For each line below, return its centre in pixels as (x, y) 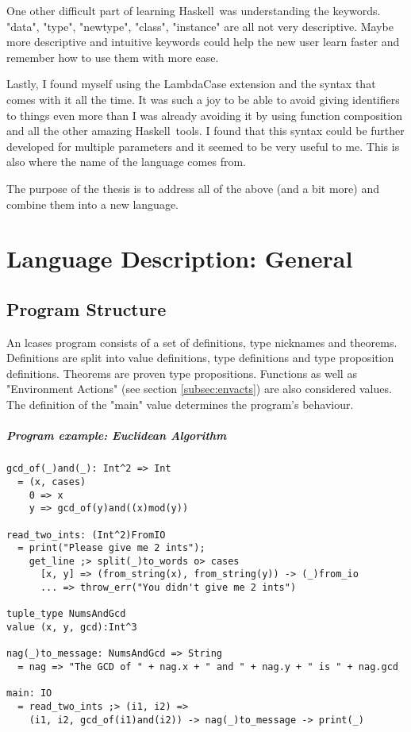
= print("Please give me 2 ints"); (111, 548)
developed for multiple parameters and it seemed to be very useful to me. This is (203, 146)
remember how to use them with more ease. (113, 57)
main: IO (29, 693)
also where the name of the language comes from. (126, 162)
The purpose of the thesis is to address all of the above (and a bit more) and (193, 188)
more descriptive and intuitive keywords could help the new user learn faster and (203, 42)
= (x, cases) (52, 482)
